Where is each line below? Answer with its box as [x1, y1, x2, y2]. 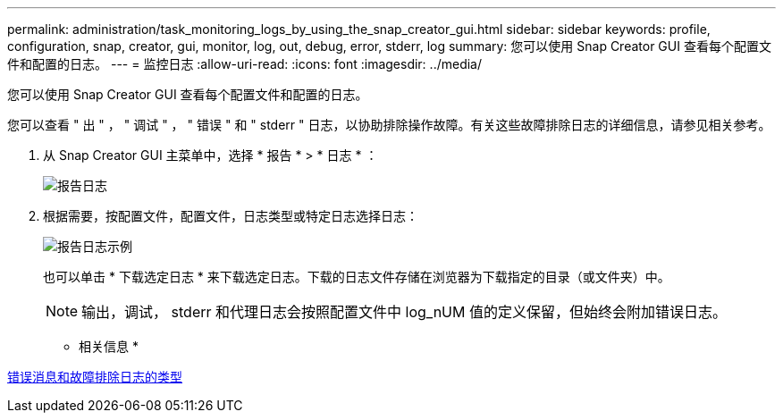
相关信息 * [79, 339, 139, 354]
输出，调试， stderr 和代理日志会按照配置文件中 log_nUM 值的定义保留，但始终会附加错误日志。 [81, 303, 727, 321]
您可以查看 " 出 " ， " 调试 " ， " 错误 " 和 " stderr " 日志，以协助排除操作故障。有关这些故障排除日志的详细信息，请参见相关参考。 [7, 117, 771, 132]
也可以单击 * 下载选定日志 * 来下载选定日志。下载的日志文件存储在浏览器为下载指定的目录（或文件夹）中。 [43, 269, 670, 284]
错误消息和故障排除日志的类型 [7, 369, 182, 384]
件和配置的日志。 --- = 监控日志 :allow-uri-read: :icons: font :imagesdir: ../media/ [7, 56, 483, 71]
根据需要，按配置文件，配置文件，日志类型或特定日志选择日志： [43, 208, 418, 223]
